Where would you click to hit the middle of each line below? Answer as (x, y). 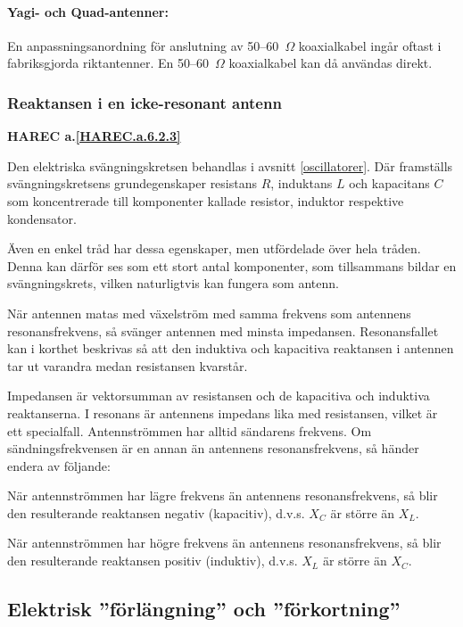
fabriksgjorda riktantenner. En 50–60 (108, 63)
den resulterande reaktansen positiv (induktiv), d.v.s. (153, 561)
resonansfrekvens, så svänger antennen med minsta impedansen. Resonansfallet (223, 330)
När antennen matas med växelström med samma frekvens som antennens (209, 313)
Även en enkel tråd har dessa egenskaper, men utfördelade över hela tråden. (214, 248)
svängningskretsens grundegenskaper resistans (132, 183)
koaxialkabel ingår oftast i (370, 45)
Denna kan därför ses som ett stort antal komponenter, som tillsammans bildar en (232, 265)
